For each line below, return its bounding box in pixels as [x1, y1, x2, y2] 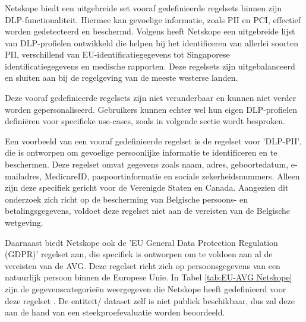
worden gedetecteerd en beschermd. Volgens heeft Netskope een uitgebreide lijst [5, 25, 295, 37]
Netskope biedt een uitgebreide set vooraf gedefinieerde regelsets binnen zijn [5, 1, 282, 14]
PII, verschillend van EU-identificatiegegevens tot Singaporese [5, 48, 230, 61]
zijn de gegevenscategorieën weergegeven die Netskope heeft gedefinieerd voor [5, 282, 286, 295]
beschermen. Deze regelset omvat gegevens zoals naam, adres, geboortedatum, [5, 158, 289, 171]
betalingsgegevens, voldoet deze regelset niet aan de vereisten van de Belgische [5, 204, 291, 217]
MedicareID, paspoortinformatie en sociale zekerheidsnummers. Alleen [45, 169, 300, 182]
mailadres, [5, 169, 42, 182]
